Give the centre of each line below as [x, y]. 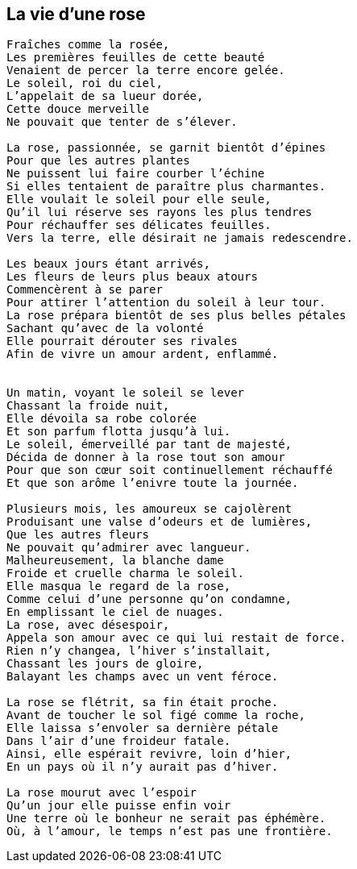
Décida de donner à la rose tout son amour [146, 457]
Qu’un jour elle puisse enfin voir [119, 806]
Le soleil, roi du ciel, [85, 83]
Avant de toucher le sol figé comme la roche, [156, 715]
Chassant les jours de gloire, [105, 664]
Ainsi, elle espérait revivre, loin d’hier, [149, 754]
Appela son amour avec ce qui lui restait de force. [176, 638]
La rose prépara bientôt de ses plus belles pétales [176, 316]
